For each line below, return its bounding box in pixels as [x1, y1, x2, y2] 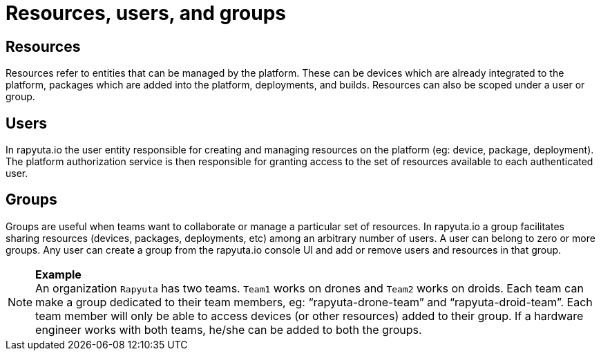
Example [35, 267, 82, 281]
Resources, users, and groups [6, 1, 286, 25]
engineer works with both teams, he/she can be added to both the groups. [35, 322, 422, 337]
